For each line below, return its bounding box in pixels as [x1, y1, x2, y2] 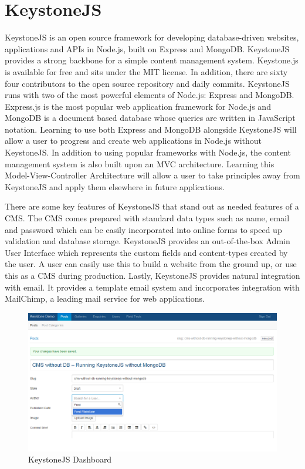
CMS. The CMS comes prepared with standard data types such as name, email [5, 212, 290, 224]
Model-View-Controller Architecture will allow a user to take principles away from [5, 169, 300, 181]
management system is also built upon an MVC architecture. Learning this [5, 157, 274, 170]
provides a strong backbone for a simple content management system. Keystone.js [5, 54, 299, 66]
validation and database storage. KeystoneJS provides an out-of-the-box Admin [5, 235, 290, 247]
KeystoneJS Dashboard [28, 453, 112, 465]
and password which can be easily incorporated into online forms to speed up [5, 223, 282, 235]
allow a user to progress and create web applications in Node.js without [5, 134, 262, 147]
